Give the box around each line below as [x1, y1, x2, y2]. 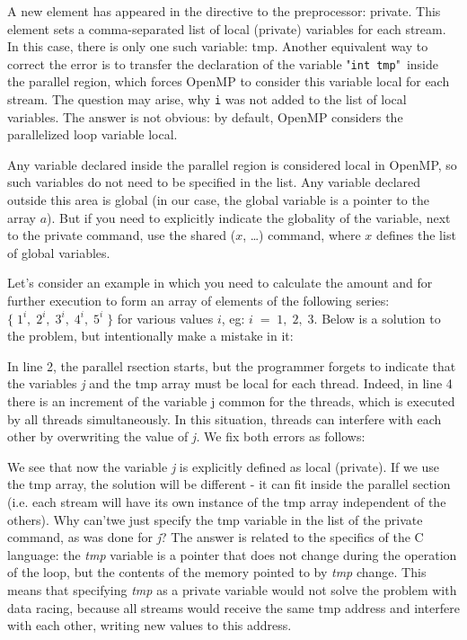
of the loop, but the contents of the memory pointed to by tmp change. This [7, 563, 427, 582]
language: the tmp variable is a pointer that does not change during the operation [7, 545, 457, 564]
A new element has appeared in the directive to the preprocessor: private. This [7, 2, 441, 20]
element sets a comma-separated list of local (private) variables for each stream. [7, 19, 446, 38]
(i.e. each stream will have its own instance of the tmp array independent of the [7, 492, 446, 511]
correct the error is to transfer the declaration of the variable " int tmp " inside [7, 54, 439, 73]
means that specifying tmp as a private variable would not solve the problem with [7, 580, 457, 599]
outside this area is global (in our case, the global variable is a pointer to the [7, 191, 429, 209]
